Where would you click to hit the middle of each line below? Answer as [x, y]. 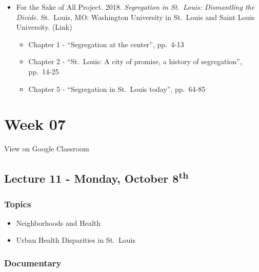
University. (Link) [44, 27]
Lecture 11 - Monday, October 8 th [96, 177]
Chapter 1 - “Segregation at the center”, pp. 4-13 [106, 44]
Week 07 [35, 124]
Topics [18, 203]
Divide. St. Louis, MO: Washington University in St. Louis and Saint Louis [135, 17]
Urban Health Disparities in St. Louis [76, 240]
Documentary [33, 263]
